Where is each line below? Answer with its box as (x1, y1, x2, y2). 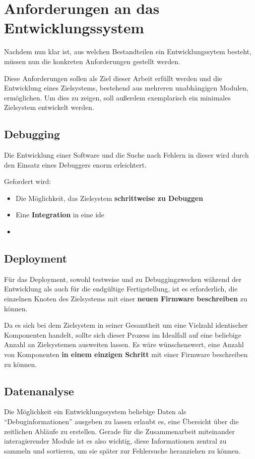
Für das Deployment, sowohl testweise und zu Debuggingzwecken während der (4, 274, 242, 284)
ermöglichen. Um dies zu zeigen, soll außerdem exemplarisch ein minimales (4, 92, 231, 102)
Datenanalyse (4, 383, 74, 398)
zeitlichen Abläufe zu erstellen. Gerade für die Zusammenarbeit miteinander (4, 426, 235, 436)
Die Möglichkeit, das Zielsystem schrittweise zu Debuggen (15, 192, 203, 203)
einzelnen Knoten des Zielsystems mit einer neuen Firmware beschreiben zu (4, 293, 248, 304)
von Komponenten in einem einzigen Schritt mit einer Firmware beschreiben (4, 349, 248, 359)
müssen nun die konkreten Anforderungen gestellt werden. (4, 56, 181, 66)
